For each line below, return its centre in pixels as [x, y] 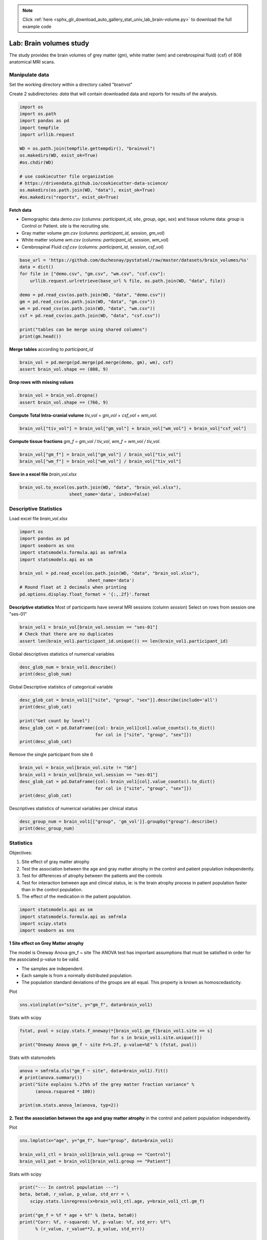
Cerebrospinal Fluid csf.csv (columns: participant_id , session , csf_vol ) [93, 247]
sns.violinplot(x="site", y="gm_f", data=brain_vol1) [86, 1005]
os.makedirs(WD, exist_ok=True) [59, 155]
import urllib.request [47, 135]
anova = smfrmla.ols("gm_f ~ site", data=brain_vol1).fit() [94, 1071]
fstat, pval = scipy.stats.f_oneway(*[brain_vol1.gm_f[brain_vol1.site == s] [116, 1031]
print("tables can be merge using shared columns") [84, 329]
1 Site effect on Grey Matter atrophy [46, 943]
